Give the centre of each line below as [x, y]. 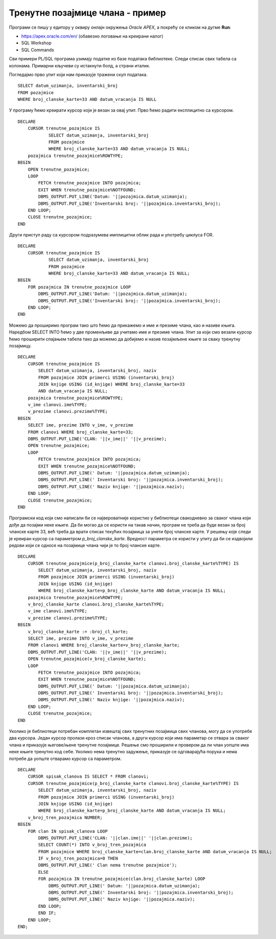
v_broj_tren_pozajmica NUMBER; [65, 817]
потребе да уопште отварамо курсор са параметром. [65, 759]
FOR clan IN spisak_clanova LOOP [68, 831]
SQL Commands [38, 50]
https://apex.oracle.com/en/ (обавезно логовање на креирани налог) [92, 36]
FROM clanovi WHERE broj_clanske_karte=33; [80, 432]
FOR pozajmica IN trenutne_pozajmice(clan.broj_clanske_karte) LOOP [122, 879]
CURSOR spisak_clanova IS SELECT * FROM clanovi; [88, 777]
